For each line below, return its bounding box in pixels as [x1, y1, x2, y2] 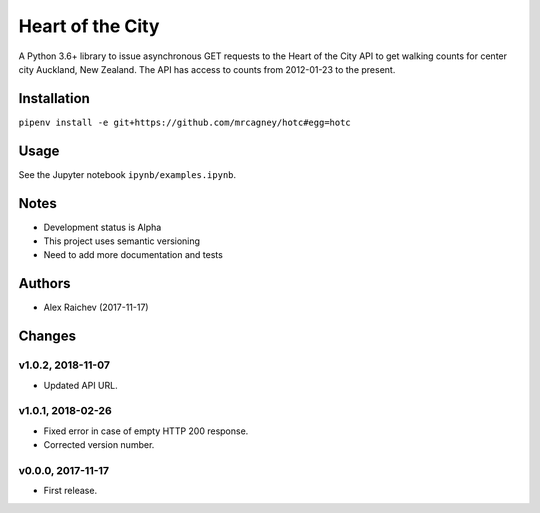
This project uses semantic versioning [43, 235, 200, 247]
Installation [18, 90, 90, 107]
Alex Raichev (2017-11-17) [43, 301, 149, 314]
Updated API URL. [43, 379, 119, 391]
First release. [43, 485, 98, 497]
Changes [18, 328, 77, 345]
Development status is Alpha [43, 221, 162, 233]
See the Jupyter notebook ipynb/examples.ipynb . [18, 168, 237, 180]
